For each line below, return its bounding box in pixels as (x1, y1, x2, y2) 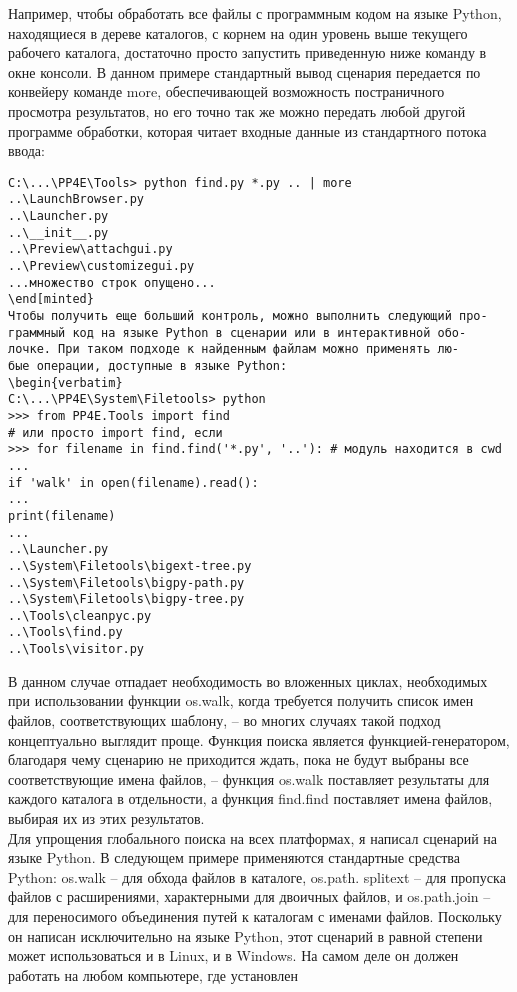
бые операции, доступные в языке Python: (8, 358, 288, 373)
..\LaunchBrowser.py (8, 192, 145, 207)
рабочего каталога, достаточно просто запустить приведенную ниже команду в (8, 42, 487, 63)
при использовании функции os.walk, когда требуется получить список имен (8, 690, 474, 711)
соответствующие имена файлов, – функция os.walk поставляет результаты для (8, 768, 490, 789)
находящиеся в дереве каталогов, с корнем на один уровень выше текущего (8, 22, 468, 43)
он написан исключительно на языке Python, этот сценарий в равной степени (8, 925, 483, 946)
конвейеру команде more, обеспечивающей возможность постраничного (8, 81, 445, 102)
